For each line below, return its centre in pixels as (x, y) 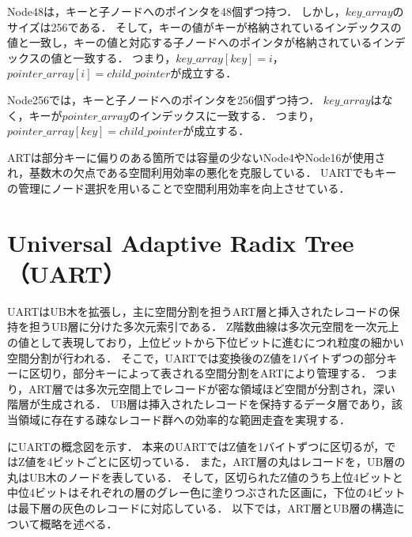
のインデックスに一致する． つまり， (224, 115)
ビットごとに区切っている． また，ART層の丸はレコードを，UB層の (229, 462)
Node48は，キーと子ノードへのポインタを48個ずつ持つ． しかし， (176, 11)
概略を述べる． (79, 523)
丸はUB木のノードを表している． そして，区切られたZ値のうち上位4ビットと (205, 477)
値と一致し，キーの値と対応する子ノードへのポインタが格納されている (190, 42)
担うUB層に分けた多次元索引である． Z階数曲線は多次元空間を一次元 (208, 327)
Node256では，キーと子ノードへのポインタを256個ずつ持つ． (164, 99)
